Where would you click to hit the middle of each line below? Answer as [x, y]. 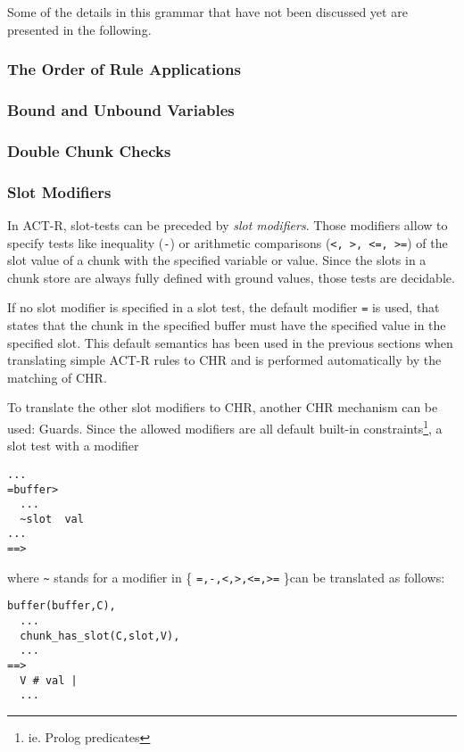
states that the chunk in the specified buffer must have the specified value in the [227, 325]
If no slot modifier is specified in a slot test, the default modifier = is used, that [224, 307]
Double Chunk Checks [89, 150]
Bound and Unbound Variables [121, 109]
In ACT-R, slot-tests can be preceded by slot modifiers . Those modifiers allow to [228, 224]
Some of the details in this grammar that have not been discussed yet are [207, 12]
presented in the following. [79, 29]
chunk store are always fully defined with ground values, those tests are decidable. [231, 277]
